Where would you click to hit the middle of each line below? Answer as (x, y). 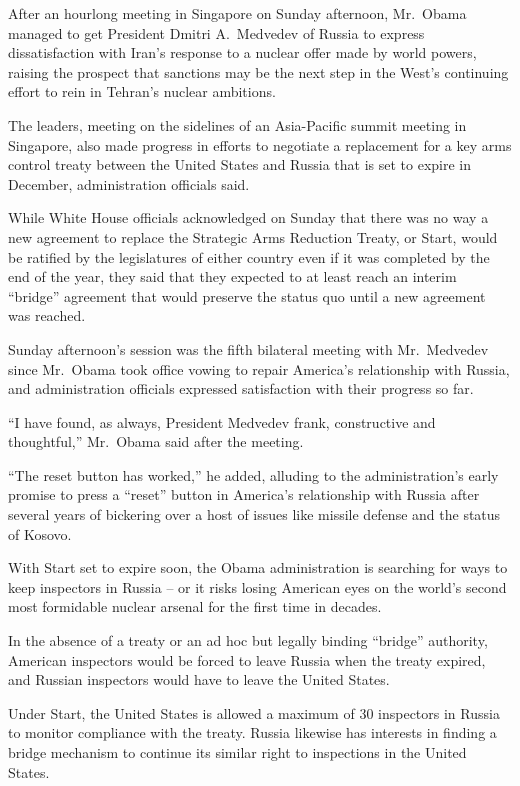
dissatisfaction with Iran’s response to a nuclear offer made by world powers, (242, 52)
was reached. (47, 315)
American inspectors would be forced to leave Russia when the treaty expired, (247, 659)
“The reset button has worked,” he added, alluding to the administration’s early (253, 474)
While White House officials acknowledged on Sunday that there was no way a (248, 217)
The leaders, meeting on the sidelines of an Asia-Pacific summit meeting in (237, 124)
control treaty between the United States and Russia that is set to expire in (240, 164)
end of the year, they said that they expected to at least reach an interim (232, 276)
